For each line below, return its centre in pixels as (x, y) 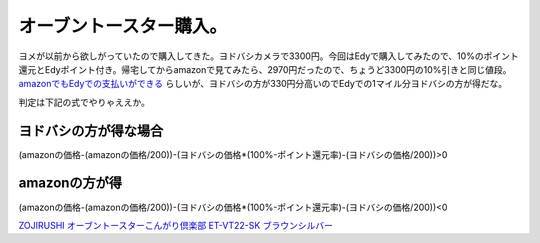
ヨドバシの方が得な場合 (91, 130)
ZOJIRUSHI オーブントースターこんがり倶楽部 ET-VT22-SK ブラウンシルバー (176, 225)
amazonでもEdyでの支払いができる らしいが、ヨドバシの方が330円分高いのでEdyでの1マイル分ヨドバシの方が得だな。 (263, 84)
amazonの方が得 (70, 183)
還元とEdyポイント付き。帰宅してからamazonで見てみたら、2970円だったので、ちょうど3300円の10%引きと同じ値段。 (265, 69)
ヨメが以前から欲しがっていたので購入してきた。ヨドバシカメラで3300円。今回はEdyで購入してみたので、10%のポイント (268, 56)
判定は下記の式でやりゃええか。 (84, 102)
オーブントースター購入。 (122, 26)
